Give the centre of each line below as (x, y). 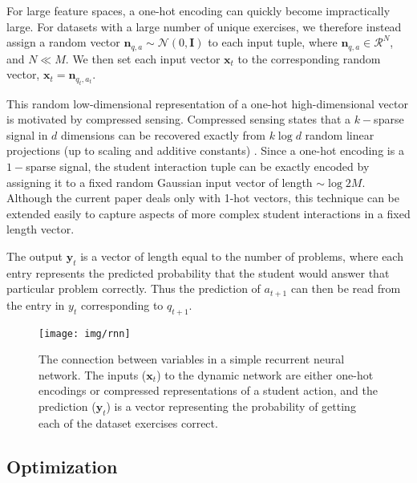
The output (35, 256)
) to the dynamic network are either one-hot (265, 374)
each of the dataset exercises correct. (128, 422)
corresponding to (122, 304)
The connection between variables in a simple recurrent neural (192, 359)
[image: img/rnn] (85, 333)
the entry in (36, 304)
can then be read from (346, 288)
